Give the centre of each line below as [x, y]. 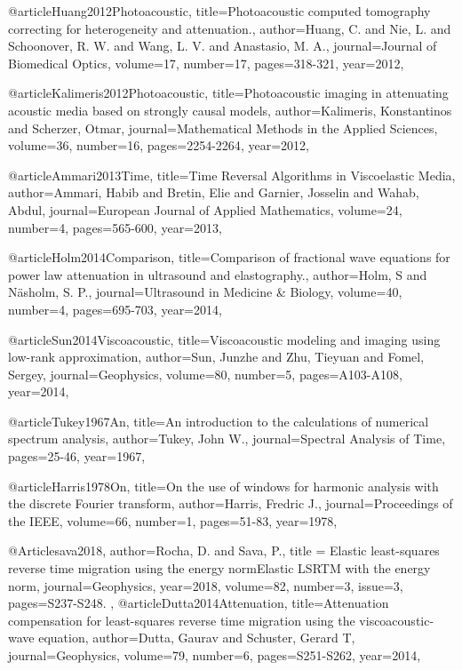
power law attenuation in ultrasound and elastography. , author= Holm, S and [218, 274]
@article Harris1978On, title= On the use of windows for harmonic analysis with [223, 486]
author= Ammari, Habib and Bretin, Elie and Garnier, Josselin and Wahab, [214, 192]
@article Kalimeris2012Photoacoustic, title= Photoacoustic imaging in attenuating [228, 93]
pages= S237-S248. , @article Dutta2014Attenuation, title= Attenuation [199, 603]
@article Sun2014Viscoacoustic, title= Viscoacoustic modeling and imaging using [224, 339]
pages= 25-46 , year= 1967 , [77, 456]
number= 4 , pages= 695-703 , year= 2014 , [115, 309]
